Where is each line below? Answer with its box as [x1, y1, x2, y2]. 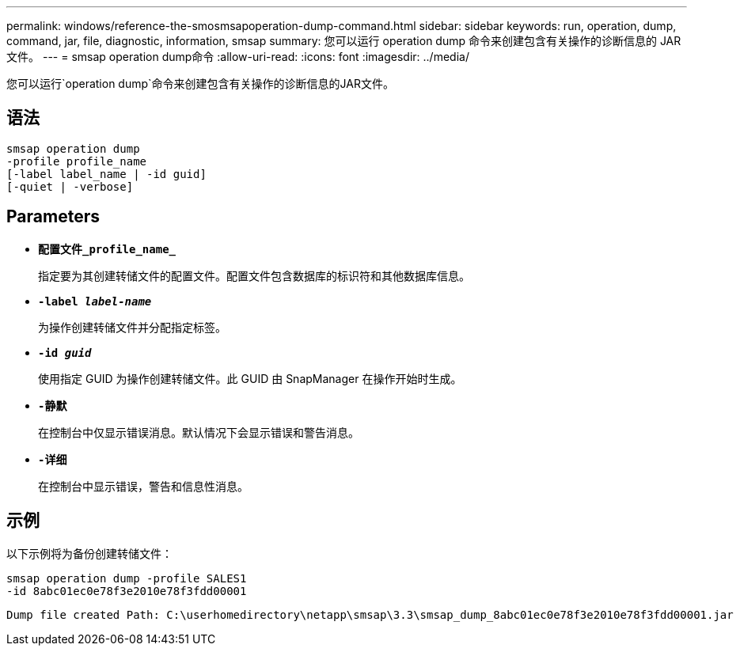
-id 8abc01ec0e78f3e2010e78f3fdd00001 [6, 584, 247, 597]
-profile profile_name [6, 154, 147, 168]
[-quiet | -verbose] [6, 180, 134, 193]
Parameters [6, 207, 100, 227]
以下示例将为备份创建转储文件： [6, 546, 173, 560]
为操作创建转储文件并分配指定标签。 [38, 320, 226, 334]
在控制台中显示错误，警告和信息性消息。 [38, 479, 249, 493]
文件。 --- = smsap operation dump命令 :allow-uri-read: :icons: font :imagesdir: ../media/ [6, 50, 469, 63]
